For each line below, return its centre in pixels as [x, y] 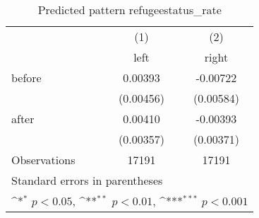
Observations [43, 160]
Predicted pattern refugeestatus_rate [129, 10]
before [26, 78]
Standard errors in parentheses [87, 180]
